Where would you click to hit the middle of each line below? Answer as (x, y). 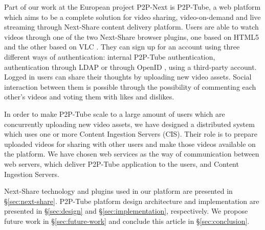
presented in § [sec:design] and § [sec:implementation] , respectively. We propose (126, 211)
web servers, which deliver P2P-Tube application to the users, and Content (122, 163)
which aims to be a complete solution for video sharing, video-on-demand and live (132, 17)
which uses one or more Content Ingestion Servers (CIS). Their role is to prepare (131, 134)
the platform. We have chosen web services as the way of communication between (132, 154)
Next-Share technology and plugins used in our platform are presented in (118, 191)
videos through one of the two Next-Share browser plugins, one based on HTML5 (132, 36)
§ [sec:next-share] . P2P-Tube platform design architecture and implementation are (132, 201)
